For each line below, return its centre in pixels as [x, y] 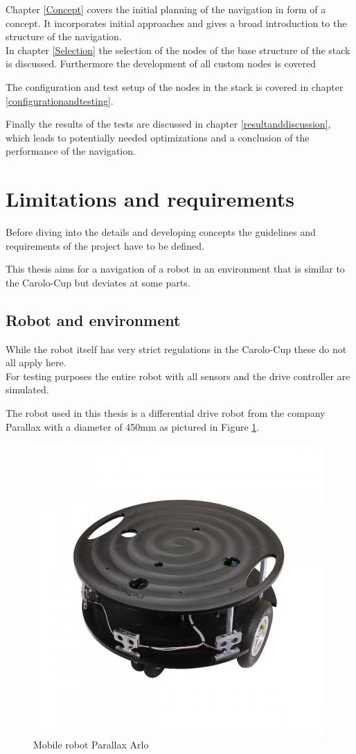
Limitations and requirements [150, 199]
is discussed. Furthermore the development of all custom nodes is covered [161, 63]
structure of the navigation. [64, 36]
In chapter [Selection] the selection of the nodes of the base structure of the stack [178, 50]
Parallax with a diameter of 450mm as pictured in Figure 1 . [133, 426]
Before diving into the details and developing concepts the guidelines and [161, 232]
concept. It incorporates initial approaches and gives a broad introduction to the [176, 23]
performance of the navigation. [71, 151]
